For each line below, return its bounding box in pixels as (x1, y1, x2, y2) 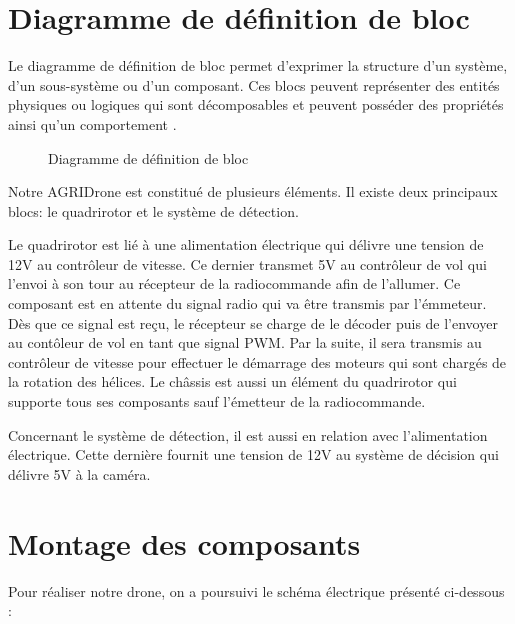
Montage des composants (8, 522, 361, 563)
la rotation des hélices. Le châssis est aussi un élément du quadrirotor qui (8, 371, 457, 392)
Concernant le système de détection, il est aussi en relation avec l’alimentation (8, 424, 488, 445)
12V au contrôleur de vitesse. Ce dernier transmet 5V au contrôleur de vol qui (8, 253, 487, 274)
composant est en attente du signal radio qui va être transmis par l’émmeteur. (8, 293, 487, 314)
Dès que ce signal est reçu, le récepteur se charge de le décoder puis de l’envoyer (8, 312, 498, 333)
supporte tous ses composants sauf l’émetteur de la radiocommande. (8, 391, 426, 412)
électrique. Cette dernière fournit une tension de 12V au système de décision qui (8, 444, 499, 465)
